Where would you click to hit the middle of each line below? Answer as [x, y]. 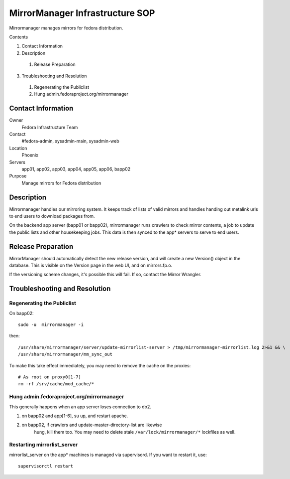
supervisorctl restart [46, 466]
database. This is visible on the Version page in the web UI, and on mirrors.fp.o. [91, 265]
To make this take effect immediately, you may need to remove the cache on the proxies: [100, 365]
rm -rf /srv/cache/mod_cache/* [56, 384]
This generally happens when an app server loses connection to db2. [80, 407]
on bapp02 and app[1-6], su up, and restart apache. [75, 416]
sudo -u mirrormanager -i [51, 325]
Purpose [18, 176]
